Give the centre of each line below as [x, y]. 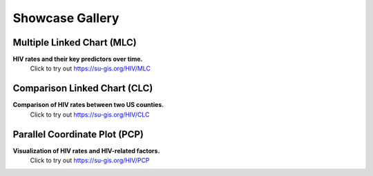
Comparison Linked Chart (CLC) [83, 89]
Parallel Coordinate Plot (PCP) [78, 134]
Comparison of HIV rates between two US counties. [88, 105]
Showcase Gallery [66, 18]
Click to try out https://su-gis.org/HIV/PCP [90, 160]
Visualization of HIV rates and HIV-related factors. [86, 150]
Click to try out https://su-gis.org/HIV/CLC [90, 115]
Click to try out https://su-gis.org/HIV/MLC [90, 68]
